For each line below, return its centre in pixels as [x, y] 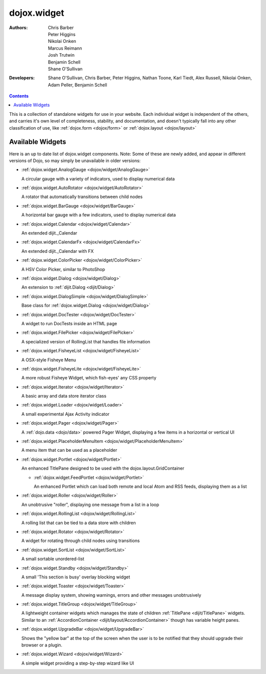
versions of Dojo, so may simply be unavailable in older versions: [75, 161]
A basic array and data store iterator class [64, 396]
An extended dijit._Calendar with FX [57, 251]
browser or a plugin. [42, 645]
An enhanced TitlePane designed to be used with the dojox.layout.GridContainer [103, 469]
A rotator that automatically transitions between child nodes [82, 197]
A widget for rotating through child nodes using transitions [81, 541]
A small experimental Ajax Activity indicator [66, 414]
